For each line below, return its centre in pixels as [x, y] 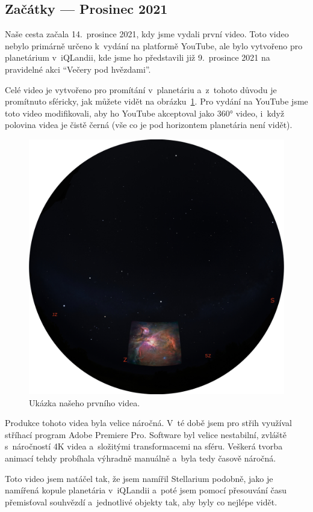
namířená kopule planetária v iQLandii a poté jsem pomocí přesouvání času [146, 490]
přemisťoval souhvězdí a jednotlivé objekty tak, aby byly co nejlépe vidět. [141, 501]
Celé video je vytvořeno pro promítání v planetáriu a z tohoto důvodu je [141, 89]
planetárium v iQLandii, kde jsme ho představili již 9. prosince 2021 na [138, 57]
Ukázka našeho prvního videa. [85, 402]
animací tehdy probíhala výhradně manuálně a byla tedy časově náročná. [141, 458]
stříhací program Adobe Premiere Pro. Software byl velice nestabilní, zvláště [146, 434]
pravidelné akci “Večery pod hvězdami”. [78, 69]
